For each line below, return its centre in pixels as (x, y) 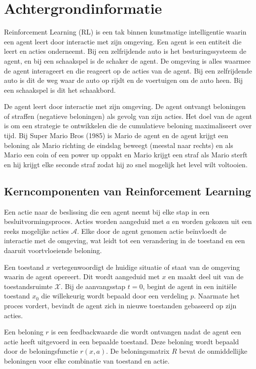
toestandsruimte (28, 286)
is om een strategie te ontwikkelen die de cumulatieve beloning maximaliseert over (128, 126)
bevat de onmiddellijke (213, 351)
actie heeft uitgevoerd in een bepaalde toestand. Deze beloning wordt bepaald (122, 341)
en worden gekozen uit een (212, 221)
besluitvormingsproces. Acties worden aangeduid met (84, 221)
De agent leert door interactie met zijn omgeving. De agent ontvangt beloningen (125, 106)
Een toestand (24, 267)
